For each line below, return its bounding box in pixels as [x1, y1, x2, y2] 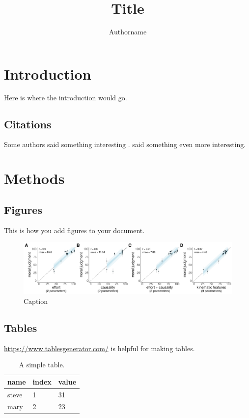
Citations [4, 116, 52, 131]
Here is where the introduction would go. [4, 92, 127, 102]
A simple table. [19, 359, 65, 370]
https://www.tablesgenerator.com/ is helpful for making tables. [4, 343, 195, 353]
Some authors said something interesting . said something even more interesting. [4, 139, 246, 149]
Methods [4, 168, 65, 188]
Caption [24, 296, 48, 306]
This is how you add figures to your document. [4, 225, 145, 235]
